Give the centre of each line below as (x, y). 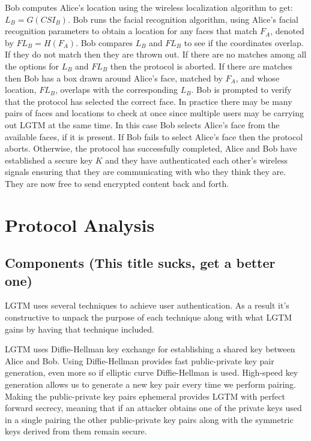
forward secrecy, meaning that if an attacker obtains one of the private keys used (153, 408)
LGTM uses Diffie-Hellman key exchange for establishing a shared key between (150, 349)
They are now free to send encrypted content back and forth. (117, 183)
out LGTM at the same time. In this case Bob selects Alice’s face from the (142, 124)
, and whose (258, 78)
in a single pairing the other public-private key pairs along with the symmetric (149, 419)
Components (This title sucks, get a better (140, 263)
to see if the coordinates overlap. (244, 42)
